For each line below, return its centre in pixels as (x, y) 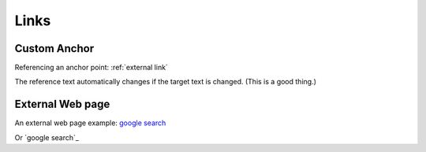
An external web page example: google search (90, 123)
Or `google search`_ (47, 137)
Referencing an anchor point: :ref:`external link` (92, 68)
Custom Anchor (54, 48)
